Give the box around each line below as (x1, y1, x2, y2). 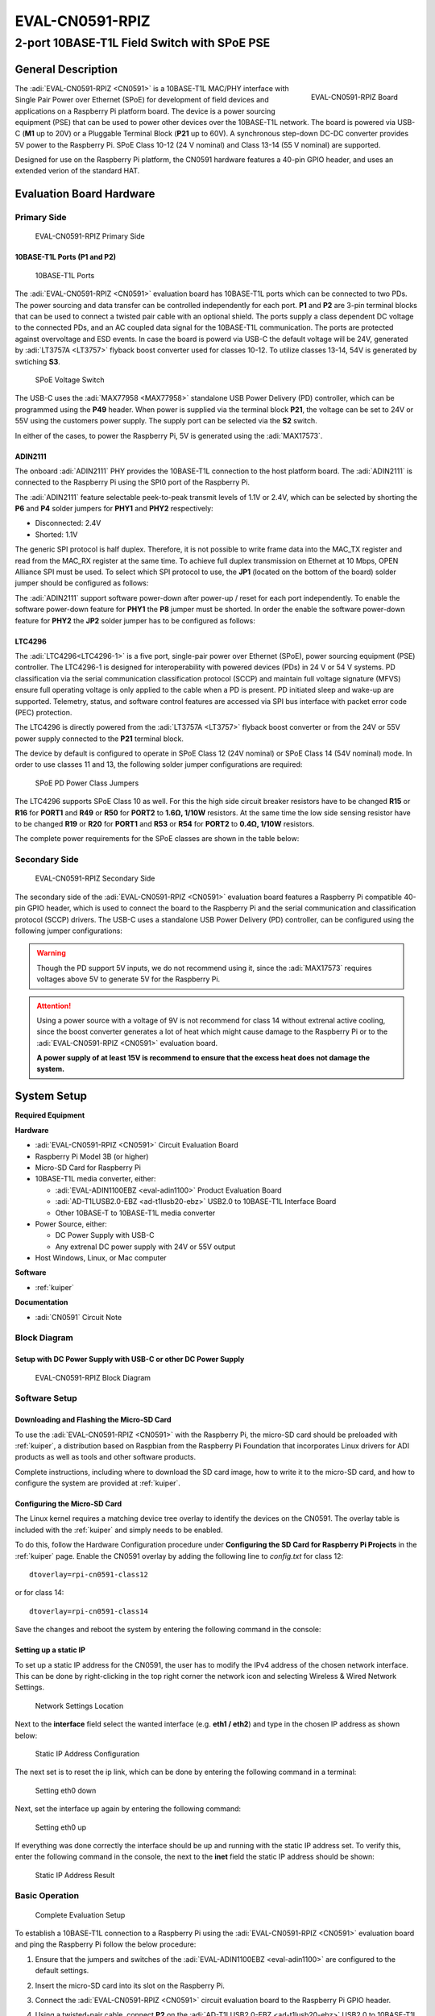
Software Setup (14, 1393, 78, 1404)
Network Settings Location (35, 1701, 124, 1710)
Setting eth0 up (35, 1822, 87, 1832)
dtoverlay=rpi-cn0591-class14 (29, 1606, 149, 1616)
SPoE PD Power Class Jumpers (35, 778, 139, 788)
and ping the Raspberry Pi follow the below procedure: (14, 1939, 197, 1949)
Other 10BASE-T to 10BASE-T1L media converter (55, 1208, 216, 1218)
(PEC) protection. (14, 707, 72, 717)
